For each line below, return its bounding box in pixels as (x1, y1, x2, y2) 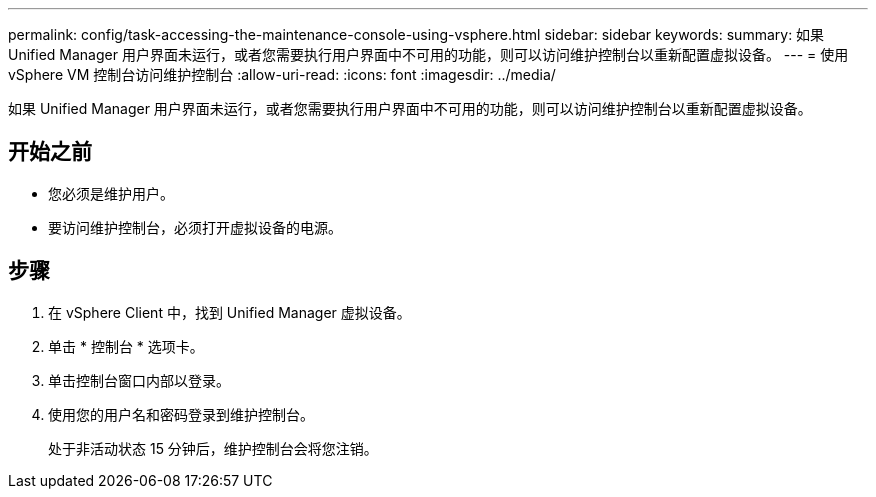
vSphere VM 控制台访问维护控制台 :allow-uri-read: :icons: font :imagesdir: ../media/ (8, 66, 556, 83)
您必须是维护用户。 (48, 184, 174, 202)
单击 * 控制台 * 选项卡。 (48, 337, 204, 355)
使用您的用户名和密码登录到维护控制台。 (48, 405, 314, 423)
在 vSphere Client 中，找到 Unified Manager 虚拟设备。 (48, 303, 411, 321)
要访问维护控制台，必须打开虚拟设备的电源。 (48, 218, 342, 236)
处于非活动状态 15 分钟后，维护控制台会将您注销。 (48, 439, 378, 457)
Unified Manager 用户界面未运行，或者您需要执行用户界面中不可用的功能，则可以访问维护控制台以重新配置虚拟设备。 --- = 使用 (8, 46, 849, 63)
